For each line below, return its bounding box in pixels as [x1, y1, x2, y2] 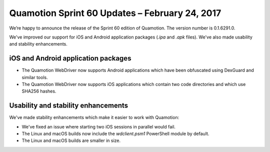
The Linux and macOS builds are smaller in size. [21, 137, 121, 143]
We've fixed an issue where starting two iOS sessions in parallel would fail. [21, 123, 176, 129]
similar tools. [21, 74, 48, 80]
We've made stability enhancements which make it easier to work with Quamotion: [9, 114, 179, 120]
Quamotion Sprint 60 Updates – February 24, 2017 [9, 7, 221, 18]
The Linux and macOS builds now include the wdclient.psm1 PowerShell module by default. [21, 130, 209, 137]
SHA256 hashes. [21, 88, 56, 94]
